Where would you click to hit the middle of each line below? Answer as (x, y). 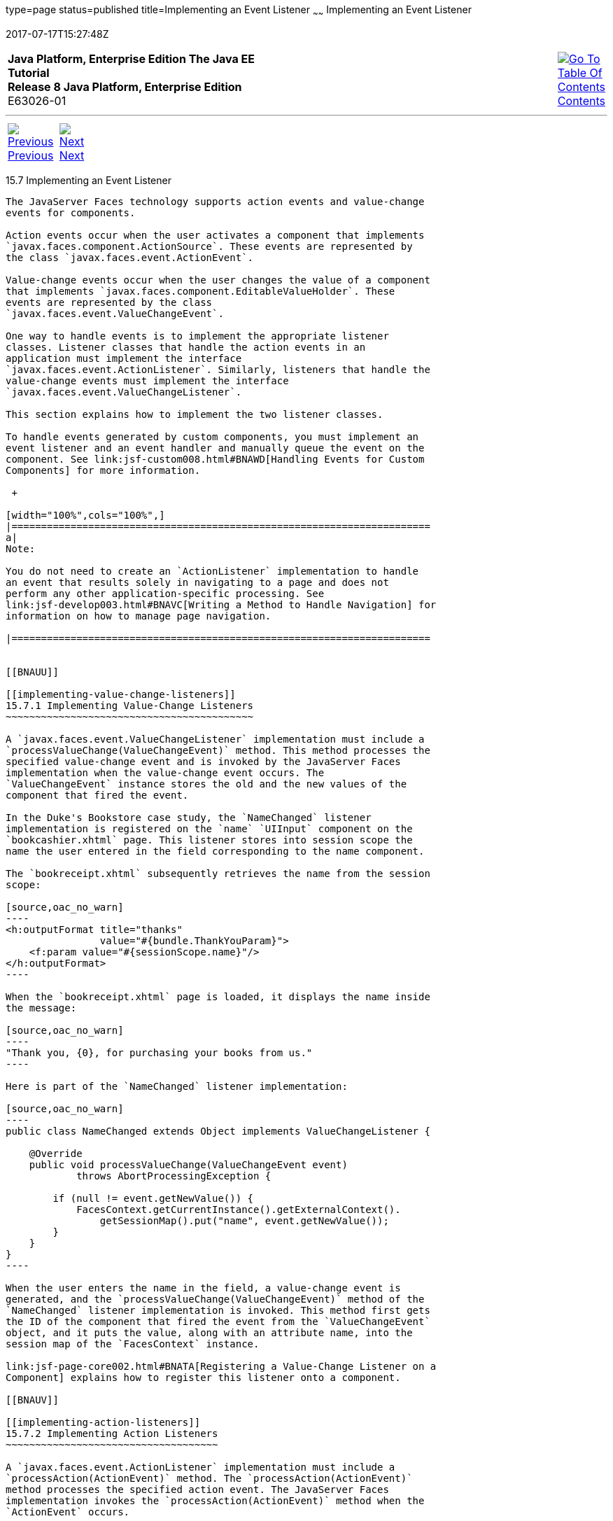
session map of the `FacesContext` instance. (133, 1344)
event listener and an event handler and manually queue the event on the (215, 448)
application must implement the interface (124, 358)
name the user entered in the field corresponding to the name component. (215, 851)
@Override (56, 1153)
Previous (31, 155)
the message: (41, 1008)
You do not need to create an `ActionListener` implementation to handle (212, 571)
